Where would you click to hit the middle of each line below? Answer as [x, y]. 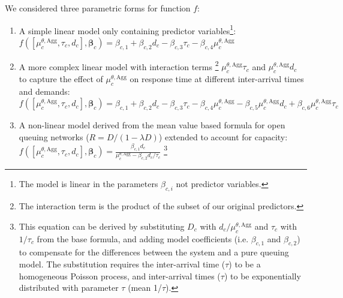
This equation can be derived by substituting [102, 226]
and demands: [44, 91]
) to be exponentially [262, 276]
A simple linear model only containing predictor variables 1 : [127, 29]
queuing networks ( [54, 136]
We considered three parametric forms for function [98, 8]
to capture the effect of [61, 79]
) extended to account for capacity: [223, 136]
